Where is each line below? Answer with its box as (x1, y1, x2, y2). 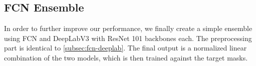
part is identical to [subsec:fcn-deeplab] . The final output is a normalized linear (4, 42, 247, 53)
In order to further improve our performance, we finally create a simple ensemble (4, 23, 252, 33)
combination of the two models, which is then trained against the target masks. (4, 52, 248, 62)
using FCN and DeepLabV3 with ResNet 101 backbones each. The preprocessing (4, 32, 252, 43)
